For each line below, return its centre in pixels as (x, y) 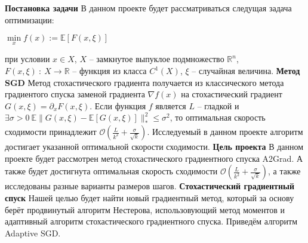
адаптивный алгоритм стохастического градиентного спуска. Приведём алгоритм (151, 221)
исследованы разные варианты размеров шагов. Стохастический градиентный (150, 186)
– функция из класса (110, 70)
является (171, 105)
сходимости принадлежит (51, 132)
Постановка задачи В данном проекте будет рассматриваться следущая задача (148, 8)
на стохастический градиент (232, 94)
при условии (27, 59)
